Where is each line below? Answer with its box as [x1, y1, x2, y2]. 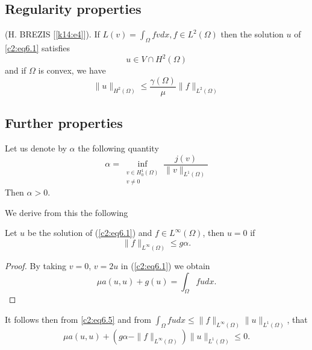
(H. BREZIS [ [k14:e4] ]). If [5, 28, 100, 40]
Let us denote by [5, 141, 67, 154]
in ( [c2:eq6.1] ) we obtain [120, 259, 210, 272]
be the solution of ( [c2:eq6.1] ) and [27, 226, 152, 239]
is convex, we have [38, 64, 106, 77]
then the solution [220, 28, 284, 40]
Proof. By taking [5, 259, 67, 272]
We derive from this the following [5, 206, 128, 218]
